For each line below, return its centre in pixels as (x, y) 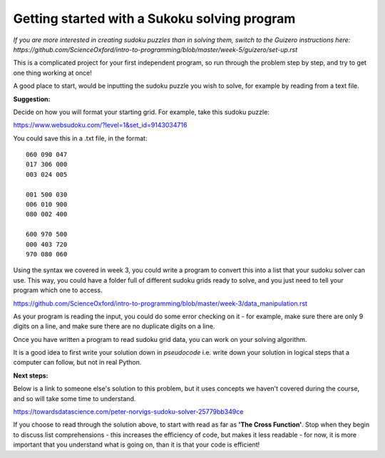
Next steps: (31, 375)
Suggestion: (32, 99)
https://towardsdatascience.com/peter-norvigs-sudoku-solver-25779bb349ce (128, 412)
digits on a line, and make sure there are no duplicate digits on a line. (114, 326)
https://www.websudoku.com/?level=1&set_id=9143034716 (100, 125)
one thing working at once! (52, 73)
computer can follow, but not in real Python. (77, 363)
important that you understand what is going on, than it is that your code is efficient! (137, 444)
